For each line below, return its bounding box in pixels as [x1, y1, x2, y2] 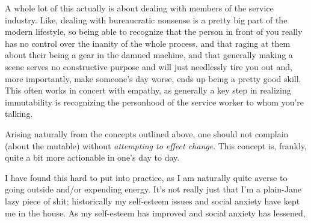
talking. [5, 107, 33, 120]
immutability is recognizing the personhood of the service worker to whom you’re [5, 95, 304, 108]
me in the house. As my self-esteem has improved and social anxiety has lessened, [5, 206, 306, 219]
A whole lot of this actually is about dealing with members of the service [5, 2, 274, 14]
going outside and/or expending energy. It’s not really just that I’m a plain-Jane [5, 183, 301, 195]
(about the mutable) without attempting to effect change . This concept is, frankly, [5, 139, 307, 152]
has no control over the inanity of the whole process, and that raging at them [5, 37, 291, 49]
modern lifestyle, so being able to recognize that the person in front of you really [5, 25, 303, 38]
